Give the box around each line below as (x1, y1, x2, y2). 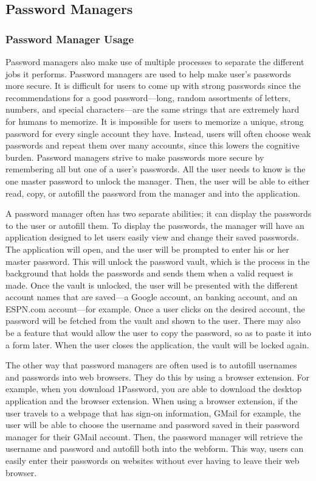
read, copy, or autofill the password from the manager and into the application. (5, 186, 300, 199)
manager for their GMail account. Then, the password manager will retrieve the (5, 430, 303, 443)
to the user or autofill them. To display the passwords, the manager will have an (5, 219, 304, 231)
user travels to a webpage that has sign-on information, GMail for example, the (5, 406, 301, 419)
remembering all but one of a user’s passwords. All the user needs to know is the (5, 163, 306, 175)
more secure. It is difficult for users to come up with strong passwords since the (5, 79, 301, 92)
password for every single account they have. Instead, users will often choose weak (5, 127, 311, 139)
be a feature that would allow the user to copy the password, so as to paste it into (5, 326, 311, 339)
